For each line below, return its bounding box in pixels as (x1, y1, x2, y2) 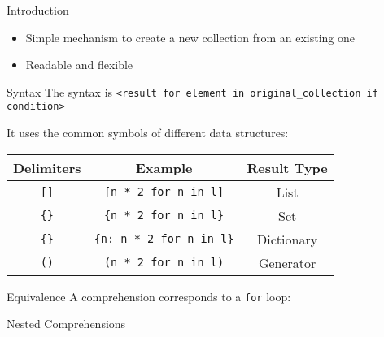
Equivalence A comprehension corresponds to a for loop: (7, 287, 291, 305)
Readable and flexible (25, 56, 133, 73)
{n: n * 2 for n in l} (94, 232, 234, 246)
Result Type (247, 158, 328, 177)
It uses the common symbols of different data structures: (7, 124, 289, 141)
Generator (258, 253, 316, 272)
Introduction (7, 2, 69, 18)
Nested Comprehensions (7, 315, 126, 332)
